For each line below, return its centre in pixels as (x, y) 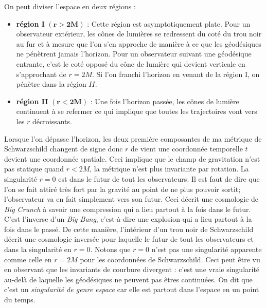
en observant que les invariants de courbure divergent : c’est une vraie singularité (132, 269)
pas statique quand (34, 169)
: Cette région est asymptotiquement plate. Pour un (169, 23)
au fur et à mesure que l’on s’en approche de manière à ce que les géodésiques (139, 43)
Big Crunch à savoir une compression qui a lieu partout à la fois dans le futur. (128, 209)
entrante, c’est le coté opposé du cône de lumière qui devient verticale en (131, 63)
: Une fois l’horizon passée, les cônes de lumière (165, 101)
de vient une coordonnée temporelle (187, 149)
